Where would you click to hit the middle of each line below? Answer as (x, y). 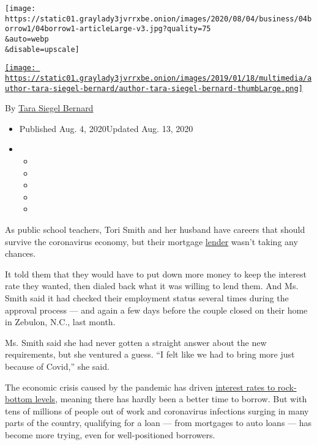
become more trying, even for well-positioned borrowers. (110, 434)
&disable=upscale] (42, 49)
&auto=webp (27, 39)
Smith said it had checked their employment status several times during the (147, 297)
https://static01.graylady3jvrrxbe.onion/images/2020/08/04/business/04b (158, 19)
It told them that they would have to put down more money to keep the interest (156, 274)
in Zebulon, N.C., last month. (60, 322)
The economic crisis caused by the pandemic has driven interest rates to (140, 387)
